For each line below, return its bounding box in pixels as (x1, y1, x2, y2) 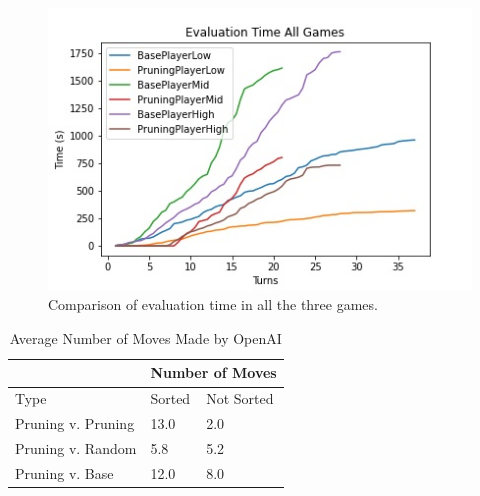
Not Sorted (206, 388, 274, 409)
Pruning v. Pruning (15, 413, 135, 434)
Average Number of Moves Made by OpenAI (9, 327, 282, 348)
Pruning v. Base (15, 462, 114, 483)
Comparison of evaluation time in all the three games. (48, 294, 378, 315)
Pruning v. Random (15, 437, 137, 458)
